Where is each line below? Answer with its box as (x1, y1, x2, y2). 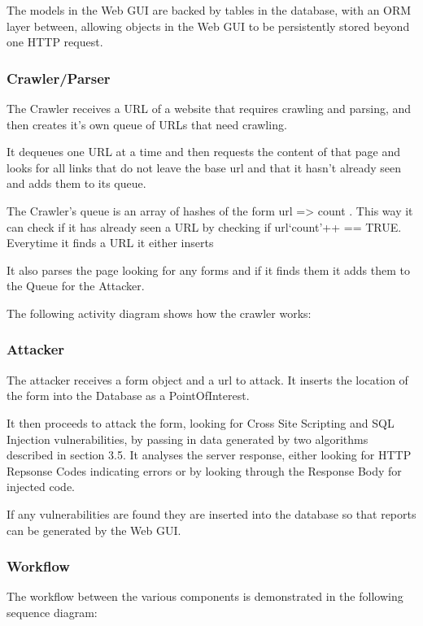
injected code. (7, 478, 75, 495)
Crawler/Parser (7, 67, 111, 88)
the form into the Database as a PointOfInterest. (7, 387, 250, 404)
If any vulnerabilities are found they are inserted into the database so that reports (7, 505, 416, 522)
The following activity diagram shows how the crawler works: (7, 304, 312, 321)
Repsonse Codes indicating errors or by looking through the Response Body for (7, 462, 402, 479)
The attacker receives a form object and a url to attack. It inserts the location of (7, 371, 408, 388)
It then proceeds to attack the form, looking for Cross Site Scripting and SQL (7, 414, 395, 431)
